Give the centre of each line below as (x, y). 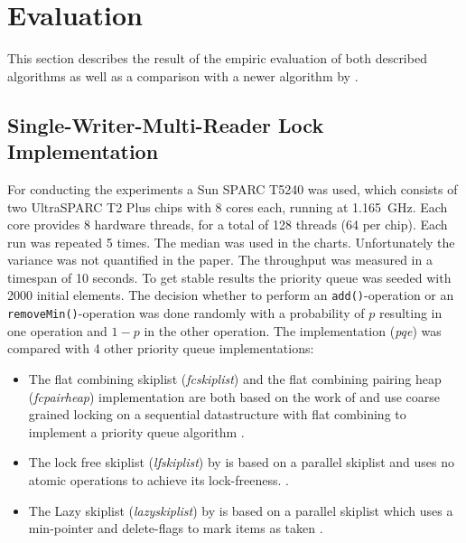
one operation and (57, 330)
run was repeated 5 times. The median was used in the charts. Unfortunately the (231, 242)
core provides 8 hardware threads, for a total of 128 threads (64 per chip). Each (228, 225)
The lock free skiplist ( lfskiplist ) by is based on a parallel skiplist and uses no (242, 462)
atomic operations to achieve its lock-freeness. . (158, 479)
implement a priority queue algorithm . (136, 431)
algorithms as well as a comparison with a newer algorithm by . (183, 75)
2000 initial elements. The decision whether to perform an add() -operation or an (231, 295)
